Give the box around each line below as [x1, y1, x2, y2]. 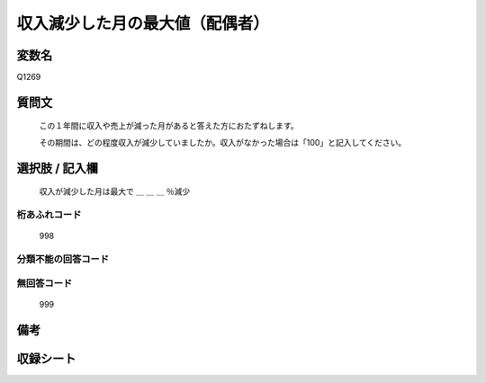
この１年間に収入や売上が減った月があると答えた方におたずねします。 [39, 120, 299, 131]
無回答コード [16, 277, 73, 289]
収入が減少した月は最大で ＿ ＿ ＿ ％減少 [39, 186, 191, 197]
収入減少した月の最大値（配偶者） [16, 13, 270, 33]
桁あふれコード [16, 209, 82, 221]
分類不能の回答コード [16, 253, 110, 265]
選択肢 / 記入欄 [16, 160, 99, 175]
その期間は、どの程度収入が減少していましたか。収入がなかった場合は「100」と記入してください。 [39, 137, 407, 147]
